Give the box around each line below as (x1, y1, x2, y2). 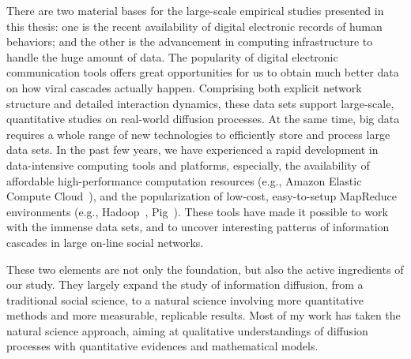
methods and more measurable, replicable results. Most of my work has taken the (6, 307, 401, 323)
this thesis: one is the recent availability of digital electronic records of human (6, 17, 383, 34)
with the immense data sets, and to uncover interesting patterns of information (6, 219, 390, 235)
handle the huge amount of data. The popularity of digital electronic (6, 48, 338, 65)
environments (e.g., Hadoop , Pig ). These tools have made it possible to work (6, 203, 388, 219)
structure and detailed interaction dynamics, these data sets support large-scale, (6, 95, 394, 111)
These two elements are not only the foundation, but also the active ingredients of (6, 260, 404, 277)
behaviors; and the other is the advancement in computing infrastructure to (6, 33, 373, 50)
